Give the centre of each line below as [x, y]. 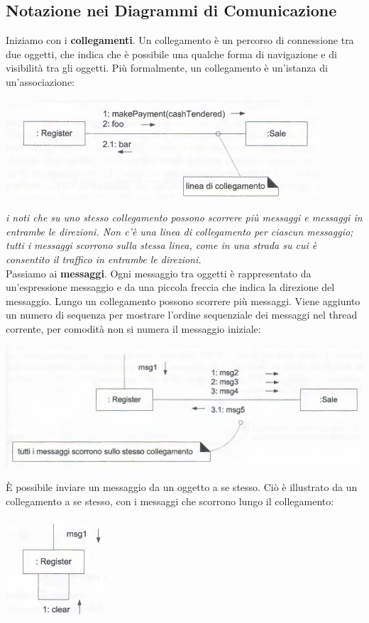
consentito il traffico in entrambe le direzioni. [104, 259]
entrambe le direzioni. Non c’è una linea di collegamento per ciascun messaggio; [180, 231]
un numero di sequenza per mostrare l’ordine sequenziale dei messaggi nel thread [182, 315]
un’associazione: [40, 81]
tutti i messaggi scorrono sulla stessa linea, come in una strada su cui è [161, 245]
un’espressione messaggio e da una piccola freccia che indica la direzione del [170, 287]
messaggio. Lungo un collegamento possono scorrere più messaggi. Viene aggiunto [183, 301]
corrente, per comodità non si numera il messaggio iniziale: [133, 328]
